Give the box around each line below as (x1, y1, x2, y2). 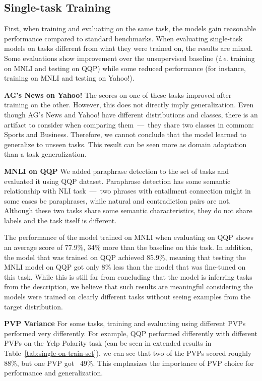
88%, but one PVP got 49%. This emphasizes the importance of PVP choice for (4, 357, 254, 368)
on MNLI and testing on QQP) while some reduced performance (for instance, (4, 62, 246, 73)
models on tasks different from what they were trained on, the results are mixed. (4, 43, 253, 53)
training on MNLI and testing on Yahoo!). (4, 73, 135, 83)
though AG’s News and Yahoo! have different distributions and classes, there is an (4, 109, 258, 119)
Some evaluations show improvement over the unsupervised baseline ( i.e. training (4, 52, 255, 63)
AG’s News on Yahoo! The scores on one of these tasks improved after (4, 89, 232, 100)
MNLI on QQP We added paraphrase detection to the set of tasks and (4, 165, 229, 176)
